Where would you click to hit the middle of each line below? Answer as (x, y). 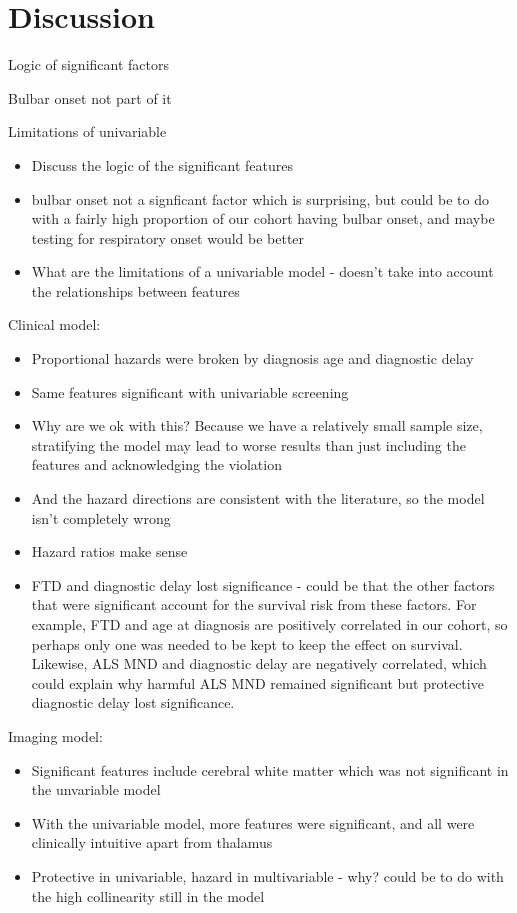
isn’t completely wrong (101, 517)
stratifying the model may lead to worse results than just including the (248, 444)
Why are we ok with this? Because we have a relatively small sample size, (257, 425)
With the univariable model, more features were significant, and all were (253, 822)
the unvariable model (96, 789)
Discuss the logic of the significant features (162, 164)
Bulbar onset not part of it (90, 97)
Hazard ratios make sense (109, 551)
